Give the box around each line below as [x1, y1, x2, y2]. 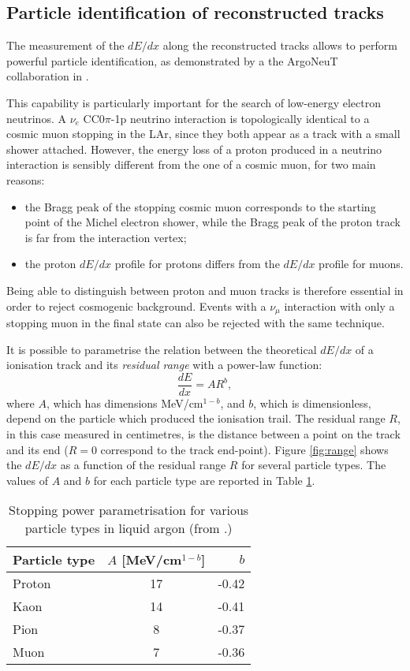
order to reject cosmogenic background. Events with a [6, 297, 266, 314]
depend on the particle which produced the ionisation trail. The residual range [6, 410, 386, 427]
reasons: [6, 171, 45, 188]
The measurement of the [6, 37, 125, 54]
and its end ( [6, 441, 69, 457]
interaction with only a [284, 297, 395, 314]
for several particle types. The [241, 457, 386, 473]
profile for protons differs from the [114, 255, 280, 272]
